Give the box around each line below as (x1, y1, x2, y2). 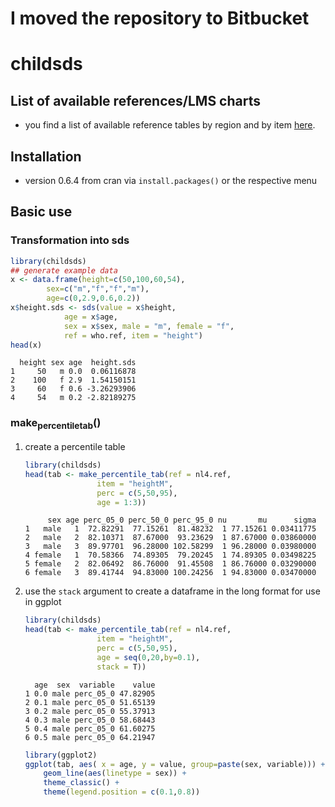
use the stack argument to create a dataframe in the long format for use (24, 585, 321, 597)
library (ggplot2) (24, 750, 98, 760)
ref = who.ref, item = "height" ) (63, 330, 203, 341)
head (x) (10, 340, 43, 350)
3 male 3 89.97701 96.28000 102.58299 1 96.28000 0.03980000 (24, 542, 317, 552)
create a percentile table (24, 441, 126, 452)
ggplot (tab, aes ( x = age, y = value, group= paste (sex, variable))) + (24, 759, 326, 769)
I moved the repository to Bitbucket (10, 7, 310, 30)
